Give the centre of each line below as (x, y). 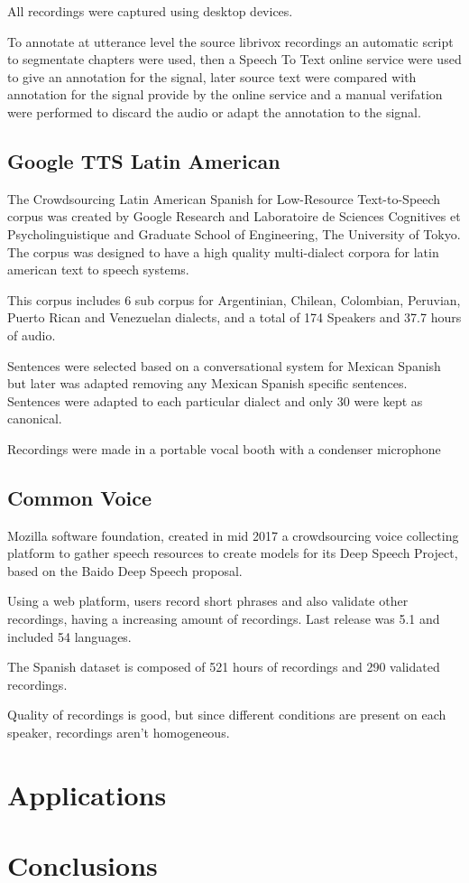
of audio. (32, 335)
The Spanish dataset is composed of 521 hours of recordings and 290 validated (224, 667)
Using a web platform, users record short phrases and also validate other (208, 601)
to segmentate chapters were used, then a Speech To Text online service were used (234, 59)
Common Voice (80, 497)
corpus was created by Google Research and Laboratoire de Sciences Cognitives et (234, 216)
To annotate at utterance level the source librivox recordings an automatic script (230, 41)
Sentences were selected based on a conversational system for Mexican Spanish (224, 365)
